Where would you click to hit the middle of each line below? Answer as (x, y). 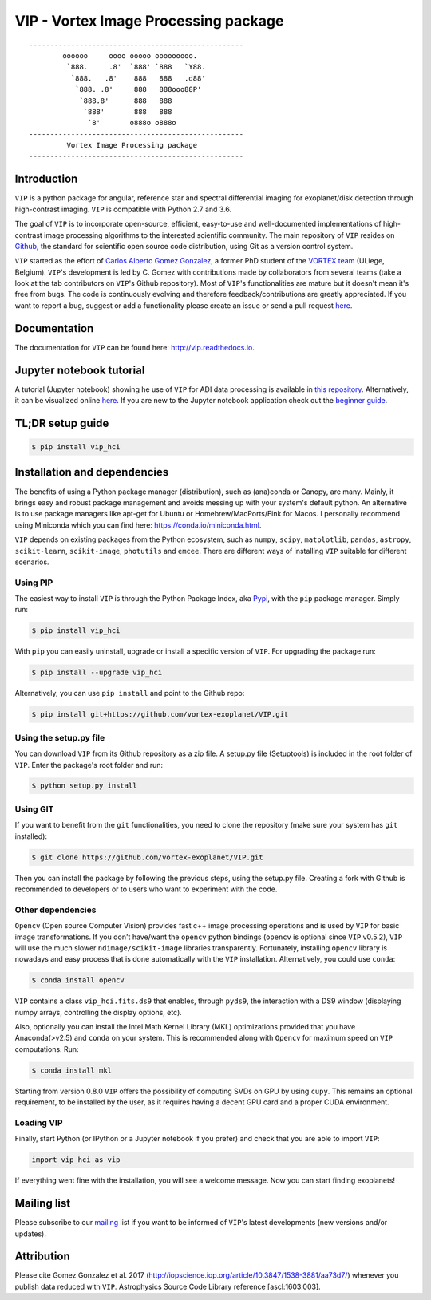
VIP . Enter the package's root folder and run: (89, 765)
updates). (31, 1234)
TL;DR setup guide (62, 423)
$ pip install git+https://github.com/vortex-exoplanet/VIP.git (160, 715)
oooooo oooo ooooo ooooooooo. (130, 55)
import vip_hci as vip (76, 1160)
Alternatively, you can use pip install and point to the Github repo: (130, 693)
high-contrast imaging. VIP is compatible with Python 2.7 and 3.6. (123, 209)
